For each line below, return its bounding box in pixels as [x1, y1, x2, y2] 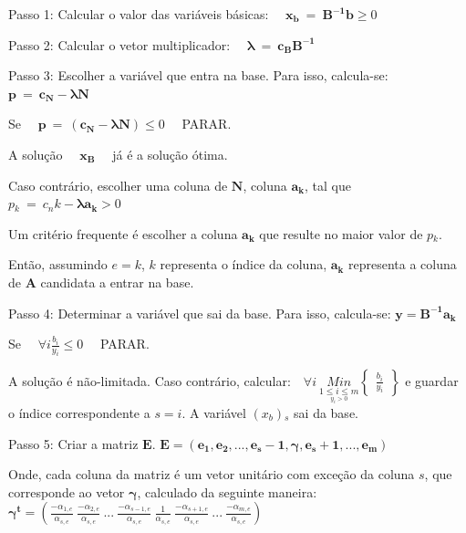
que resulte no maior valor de [259, 224, 423, 243]
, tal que [304, 175, 351, 194]
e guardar [405, 371, 459, 390]
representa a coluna [347, 255, 457, 274]
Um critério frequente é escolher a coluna [8, 224, 238, 243]
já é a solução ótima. [112, 144, 228, 163]
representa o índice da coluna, [160, 255, 327, 274]
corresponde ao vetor [8, 482, 125, 501]
